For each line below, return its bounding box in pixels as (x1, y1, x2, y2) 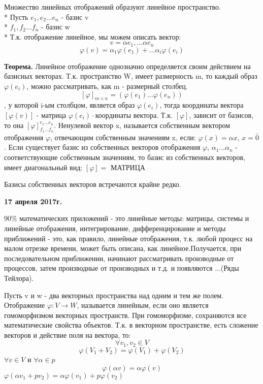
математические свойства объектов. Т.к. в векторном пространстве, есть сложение (4, 319, 258, 330)
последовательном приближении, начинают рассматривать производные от (4, 252, 234, 263)
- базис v (61, 11, 89, 22)
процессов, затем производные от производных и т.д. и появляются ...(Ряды (4, 263, 239, 273)
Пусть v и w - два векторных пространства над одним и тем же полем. (4, 290, 224, 300)
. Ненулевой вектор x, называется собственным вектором (54, 119, 231, 130)
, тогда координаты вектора (159, 100, 244, 110)
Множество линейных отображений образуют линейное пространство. (4, 2, 221, 12)
